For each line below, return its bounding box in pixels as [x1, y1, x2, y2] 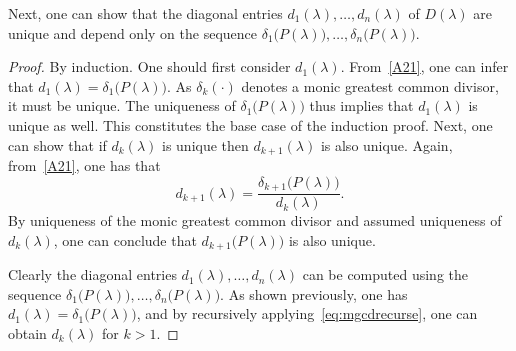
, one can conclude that [53, 229, 197, 250]
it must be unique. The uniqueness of [8, 95, 236, 116]
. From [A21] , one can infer [340, 56, 509, 77]
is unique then [161, 134, 249, 155]
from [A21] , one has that [8, 155, 161, 176]
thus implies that [309, 95, 414, 116]
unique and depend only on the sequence [8, 22, 257, 43]
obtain [8, 322, 47, 343]
